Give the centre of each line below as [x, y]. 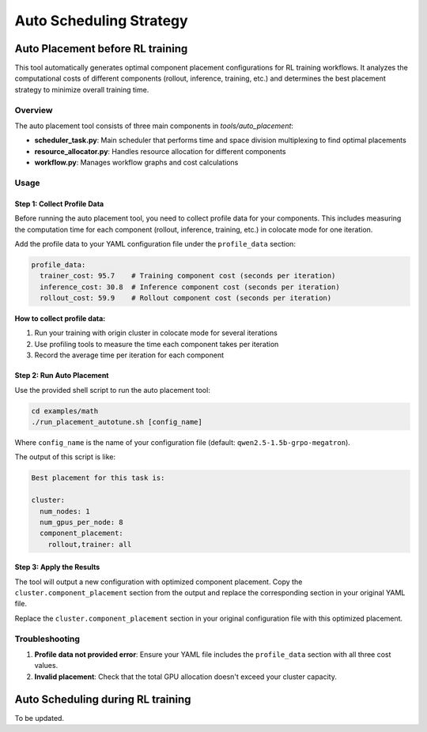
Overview [34, 110]
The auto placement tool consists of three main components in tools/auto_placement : [154, 126]
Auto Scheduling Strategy [102, 21]
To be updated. [40, 718]
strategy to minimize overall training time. [82, 89]
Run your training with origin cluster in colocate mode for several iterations [156, 333]
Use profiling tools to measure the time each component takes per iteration [157, 344]
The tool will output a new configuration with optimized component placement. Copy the [159, 582]
